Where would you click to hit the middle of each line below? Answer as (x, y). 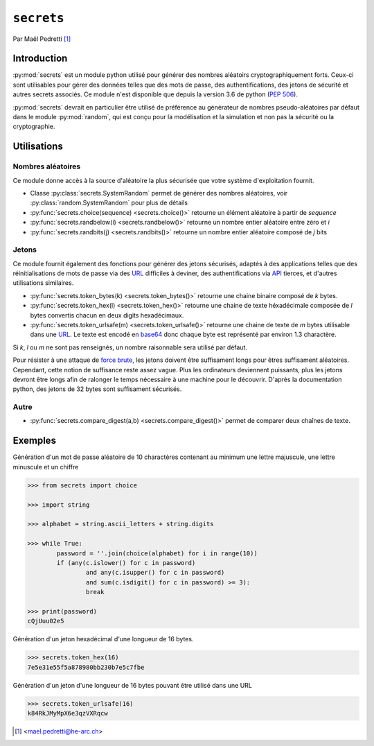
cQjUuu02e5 (46, 621)
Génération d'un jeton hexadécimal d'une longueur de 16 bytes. (103, 639)
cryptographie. (34, 127)
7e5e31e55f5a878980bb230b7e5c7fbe (86, 667)
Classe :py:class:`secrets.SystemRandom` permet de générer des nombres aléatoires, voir (159, 193)
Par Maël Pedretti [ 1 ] (42, 39)
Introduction (40, 59)
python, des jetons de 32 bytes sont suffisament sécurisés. (97, 389)
